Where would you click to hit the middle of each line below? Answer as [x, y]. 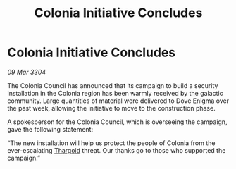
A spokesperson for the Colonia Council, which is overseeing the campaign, [117, 122]
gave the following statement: [50, 129]
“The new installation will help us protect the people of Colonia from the [111, 143]
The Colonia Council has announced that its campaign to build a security [113, 85]
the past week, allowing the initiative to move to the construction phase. [112, 108]
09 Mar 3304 [27, 72]
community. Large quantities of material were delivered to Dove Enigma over [118, 101]
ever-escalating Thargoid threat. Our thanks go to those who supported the [117, 150]
